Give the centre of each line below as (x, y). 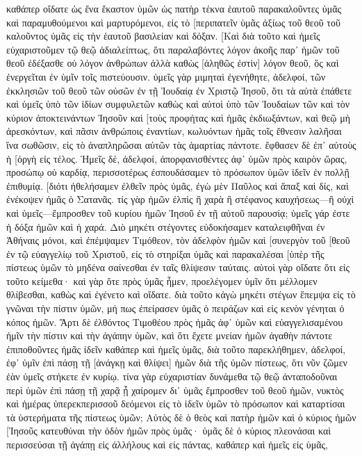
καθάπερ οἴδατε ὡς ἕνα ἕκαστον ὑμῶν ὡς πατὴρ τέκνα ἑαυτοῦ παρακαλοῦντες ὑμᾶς (174, 8)
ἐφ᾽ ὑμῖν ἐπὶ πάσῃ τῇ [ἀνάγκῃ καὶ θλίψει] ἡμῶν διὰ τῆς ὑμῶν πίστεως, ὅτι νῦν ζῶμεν (177, 363)
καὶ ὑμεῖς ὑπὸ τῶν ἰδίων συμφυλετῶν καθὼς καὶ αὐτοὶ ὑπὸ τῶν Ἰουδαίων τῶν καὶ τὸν (178, 104)
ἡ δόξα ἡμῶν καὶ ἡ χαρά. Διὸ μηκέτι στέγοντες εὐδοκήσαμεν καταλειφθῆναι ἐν (166, 226)
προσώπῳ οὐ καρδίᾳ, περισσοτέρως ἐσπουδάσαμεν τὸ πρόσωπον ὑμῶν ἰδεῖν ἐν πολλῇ (178, 172)
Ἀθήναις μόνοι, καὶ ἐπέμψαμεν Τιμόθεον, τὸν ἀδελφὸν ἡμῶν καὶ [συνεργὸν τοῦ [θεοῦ (178, 240)
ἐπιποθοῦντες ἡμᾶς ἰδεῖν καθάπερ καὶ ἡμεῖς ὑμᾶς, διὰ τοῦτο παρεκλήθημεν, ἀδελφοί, (176, 349)
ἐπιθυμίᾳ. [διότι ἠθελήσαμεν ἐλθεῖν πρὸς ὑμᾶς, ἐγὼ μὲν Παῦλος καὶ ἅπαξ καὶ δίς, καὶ (178, 185)
